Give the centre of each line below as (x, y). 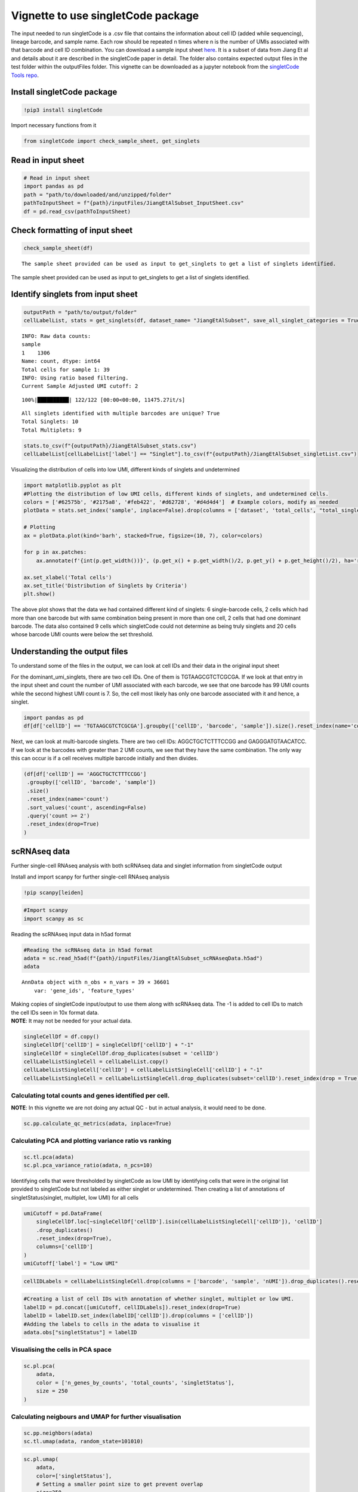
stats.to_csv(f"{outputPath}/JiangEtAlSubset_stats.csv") (110, 446)
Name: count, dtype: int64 (61, 361)
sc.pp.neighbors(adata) (58, 1433)
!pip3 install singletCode (63, 110)
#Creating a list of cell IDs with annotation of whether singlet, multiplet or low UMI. (159, 1299)
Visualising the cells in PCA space (61, 1350)
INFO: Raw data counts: (56, 336)
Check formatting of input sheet (72, 231)
